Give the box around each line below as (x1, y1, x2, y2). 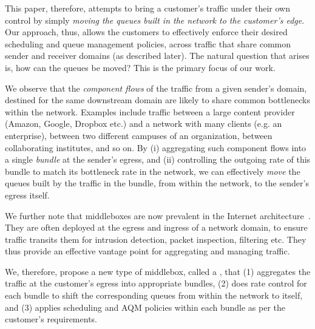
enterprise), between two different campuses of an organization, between (5, 129, 273, 141)
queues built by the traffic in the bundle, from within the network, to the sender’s (5, 177, 309, 189)
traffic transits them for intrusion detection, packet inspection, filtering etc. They (5, 232, 307, 245)
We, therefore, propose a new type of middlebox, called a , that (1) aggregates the (5, 265, 311, 277)
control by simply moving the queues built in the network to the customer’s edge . (5, 13, 305, 26)
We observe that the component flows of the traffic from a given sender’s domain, (5, 81, 307, 94)
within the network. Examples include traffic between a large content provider (5, 105, 295, 118)
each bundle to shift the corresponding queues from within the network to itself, (5, 289, 303, 302)
